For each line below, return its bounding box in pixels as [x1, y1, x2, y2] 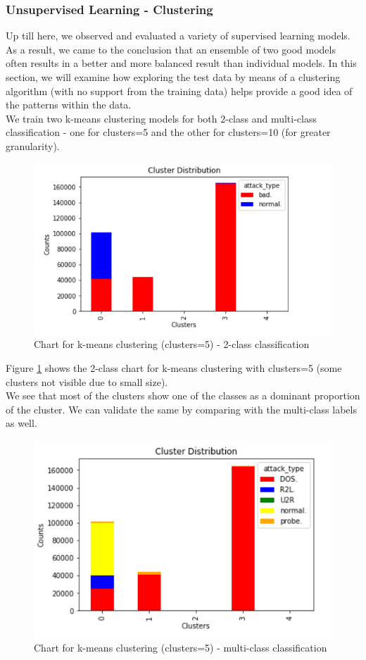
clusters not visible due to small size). [6, 374, 168, 389]
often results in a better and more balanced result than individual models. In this [6, 56, 357, 70]
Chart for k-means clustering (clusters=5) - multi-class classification [34, 640, 327, 655]
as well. [6, 416, 37, 430]
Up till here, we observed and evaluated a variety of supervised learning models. [6, 28, 351, 43]
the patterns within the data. [6, 97, 132, 112]
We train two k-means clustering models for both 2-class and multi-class [6, 111, 317, 125]
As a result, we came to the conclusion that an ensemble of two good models [6, 42, 336, 56]
